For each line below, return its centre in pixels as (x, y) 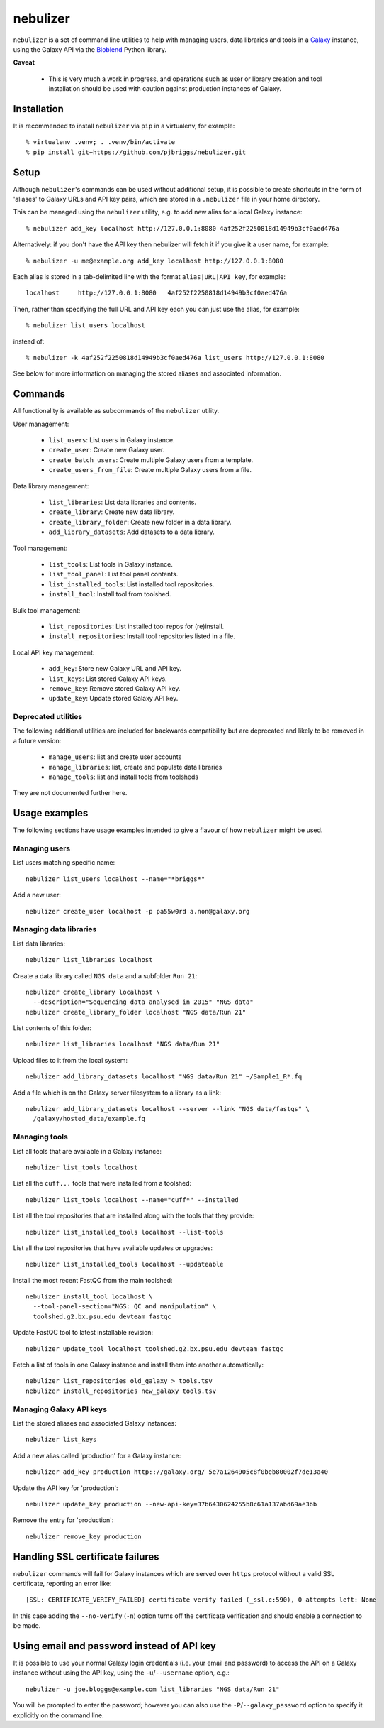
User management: (41, 424)
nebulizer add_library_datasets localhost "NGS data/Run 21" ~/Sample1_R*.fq (164, 1077)
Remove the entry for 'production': (63, 1520)
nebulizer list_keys (61, 1440)
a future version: (37, 740)
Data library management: (51, 486)
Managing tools (41, 1137)
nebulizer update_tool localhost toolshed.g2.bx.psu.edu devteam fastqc (154, 1349)
